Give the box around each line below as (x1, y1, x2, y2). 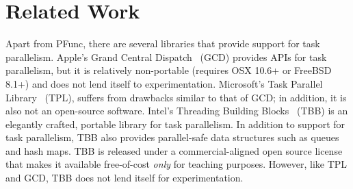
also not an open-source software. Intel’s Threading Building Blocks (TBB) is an (5, 103, 348, 118)
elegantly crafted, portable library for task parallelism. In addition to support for (5, 116, 345, 131)
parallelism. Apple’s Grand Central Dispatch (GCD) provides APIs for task (5, 49, 327, 64)
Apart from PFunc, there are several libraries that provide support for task (5, 36, 320, 51)
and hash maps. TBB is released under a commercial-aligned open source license (5, 143, 343, 157)
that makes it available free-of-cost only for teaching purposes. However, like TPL (5, 157, 348, 171)
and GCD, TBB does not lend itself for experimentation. (5, 171, 244, 185)
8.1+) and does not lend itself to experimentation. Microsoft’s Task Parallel (5, 76, 323, 90)
